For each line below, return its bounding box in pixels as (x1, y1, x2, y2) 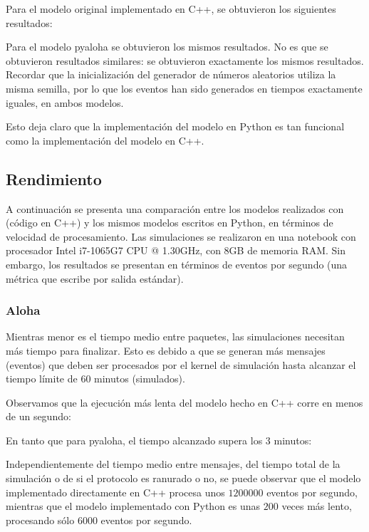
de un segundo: (6, 409, 71, 424)
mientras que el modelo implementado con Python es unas (6, 499, 261, 513)
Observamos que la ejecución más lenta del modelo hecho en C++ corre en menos (6, 395, 363, 410)
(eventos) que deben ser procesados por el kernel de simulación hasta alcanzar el (6, 357, 356, 372)
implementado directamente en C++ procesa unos (6, 484, 225, 499)
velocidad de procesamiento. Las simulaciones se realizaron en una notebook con (6, 229, 356, 244)
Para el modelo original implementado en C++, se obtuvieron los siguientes (6, 1, 336, 16)
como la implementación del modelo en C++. (6, 132, 204, 147)
